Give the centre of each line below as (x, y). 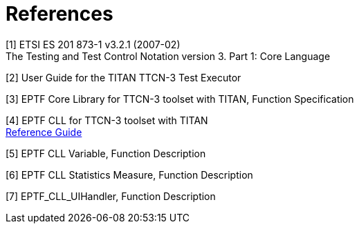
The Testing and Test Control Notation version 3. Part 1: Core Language (168, 56)
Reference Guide (44, 132)
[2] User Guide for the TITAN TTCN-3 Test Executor (123, 77)
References (59, 14)
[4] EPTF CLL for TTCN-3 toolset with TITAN (107, 120)
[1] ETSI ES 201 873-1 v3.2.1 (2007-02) (93, 44)
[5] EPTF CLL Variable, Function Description (106, 153)
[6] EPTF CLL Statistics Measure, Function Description (129, 175)
